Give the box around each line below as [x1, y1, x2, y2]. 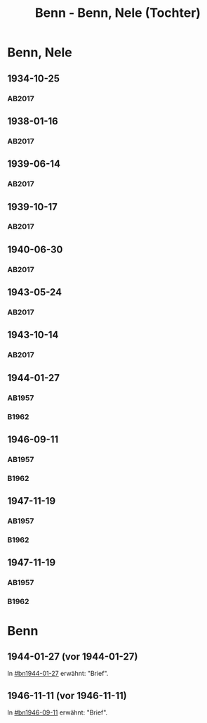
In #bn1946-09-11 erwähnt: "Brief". [7, 708, 108, 717]
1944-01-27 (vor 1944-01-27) [7, 651, 138, 663]
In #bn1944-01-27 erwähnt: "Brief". [7, 670, 109, 678]
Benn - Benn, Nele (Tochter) [34, 5, 201, 21]
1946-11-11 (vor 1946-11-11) [7, 689, 128, 701]
